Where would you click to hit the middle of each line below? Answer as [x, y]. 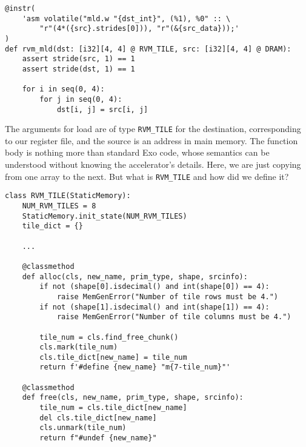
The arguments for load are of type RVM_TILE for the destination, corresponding [153, 129]
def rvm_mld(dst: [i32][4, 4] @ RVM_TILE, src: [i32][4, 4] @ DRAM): [148, 49]
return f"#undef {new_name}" [98, 438]
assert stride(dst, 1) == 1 [78, 69]
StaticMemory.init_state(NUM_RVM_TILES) [105, 216]
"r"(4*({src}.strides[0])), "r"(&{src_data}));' [139, 29]
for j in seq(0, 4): [81, 99]
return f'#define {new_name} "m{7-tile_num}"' [135, 367]
